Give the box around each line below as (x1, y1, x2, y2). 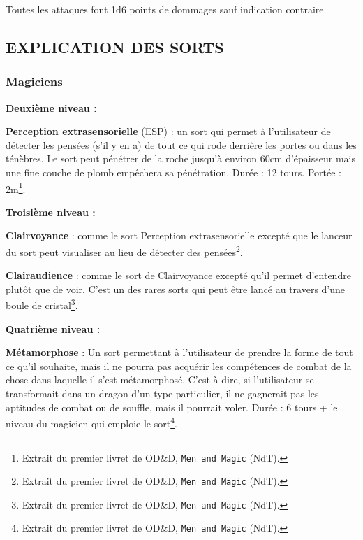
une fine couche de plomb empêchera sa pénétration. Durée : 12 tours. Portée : (6, 164, 341, 179)
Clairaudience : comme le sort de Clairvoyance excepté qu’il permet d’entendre (6, 268, 351, 283)
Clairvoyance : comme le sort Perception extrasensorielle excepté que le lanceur (6, 228, 353, 243)
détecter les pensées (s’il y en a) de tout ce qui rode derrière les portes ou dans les (6, 137, 357, 152)
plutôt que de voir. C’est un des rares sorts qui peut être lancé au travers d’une (6, 281, 346, 296)
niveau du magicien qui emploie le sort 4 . (6, 414, 177, 430)
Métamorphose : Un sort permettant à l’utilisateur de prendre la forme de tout (6, 345, 353, 360)
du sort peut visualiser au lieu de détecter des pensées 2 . (6, 243, 243, 259)
